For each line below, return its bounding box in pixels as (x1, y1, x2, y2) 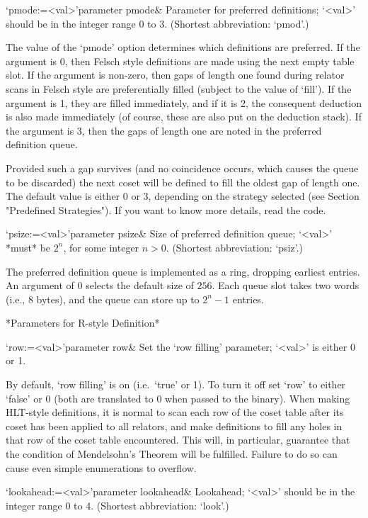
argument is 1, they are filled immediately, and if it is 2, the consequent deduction (6, 95, 362, 110)
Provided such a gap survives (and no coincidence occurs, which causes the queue (6, 160, 359, 175)
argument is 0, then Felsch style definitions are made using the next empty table (6, 53, 355, 68)
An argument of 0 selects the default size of (6, 278, 194, 293)
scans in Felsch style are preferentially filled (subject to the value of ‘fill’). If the (6, 81, 352, 96)
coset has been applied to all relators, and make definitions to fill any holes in (6, 418, 343, 433)
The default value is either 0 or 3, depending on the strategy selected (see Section (6, 188, 360, 203)
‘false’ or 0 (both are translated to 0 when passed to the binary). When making (6, 390, 350, 405)
